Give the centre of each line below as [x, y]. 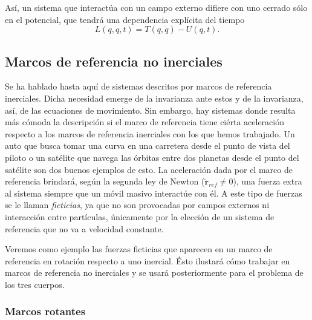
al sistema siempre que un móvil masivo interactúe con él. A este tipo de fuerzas [154, 193]
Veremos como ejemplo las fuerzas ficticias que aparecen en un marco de [139, 249]
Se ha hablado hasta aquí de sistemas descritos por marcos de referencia [138, 86]
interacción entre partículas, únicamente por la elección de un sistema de [140, 216]
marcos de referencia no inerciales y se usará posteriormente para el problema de [154, 273]
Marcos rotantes [45, 311]
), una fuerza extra [268, 181]
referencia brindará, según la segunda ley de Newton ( [105, 181]
